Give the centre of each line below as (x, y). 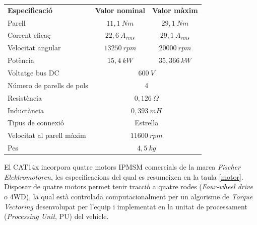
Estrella (147, 123)
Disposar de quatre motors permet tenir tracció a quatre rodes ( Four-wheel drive (128, 186)
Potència (21, 60)
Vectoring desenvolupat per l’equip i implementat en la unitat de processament (126, 206)
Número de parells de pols (48, 85)
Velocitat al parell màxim (47, 135)
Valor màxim (175, 10)
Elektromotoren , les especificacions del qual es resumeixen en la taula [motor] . (124, 176)
